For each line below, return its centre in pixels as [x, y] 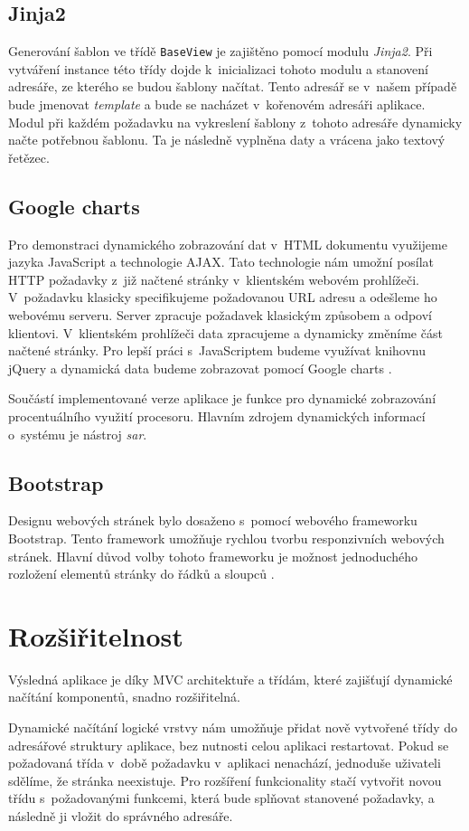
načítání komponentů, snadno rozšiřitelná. [124, 697]
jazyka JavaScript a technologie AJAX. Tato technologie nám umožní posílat [221, 262]
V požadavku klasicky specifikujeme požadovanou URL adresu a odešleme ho [223, 297]
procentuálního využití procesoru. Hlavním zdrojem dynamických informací [217, 415]
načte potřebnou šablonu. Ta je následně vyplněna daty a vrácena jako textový [227, 140]
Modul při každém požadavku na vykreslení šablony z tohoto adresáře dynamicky [235, 122]
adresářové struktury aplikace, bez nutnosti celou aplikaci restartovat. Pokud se [229, 745]
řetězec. [29, 157]
